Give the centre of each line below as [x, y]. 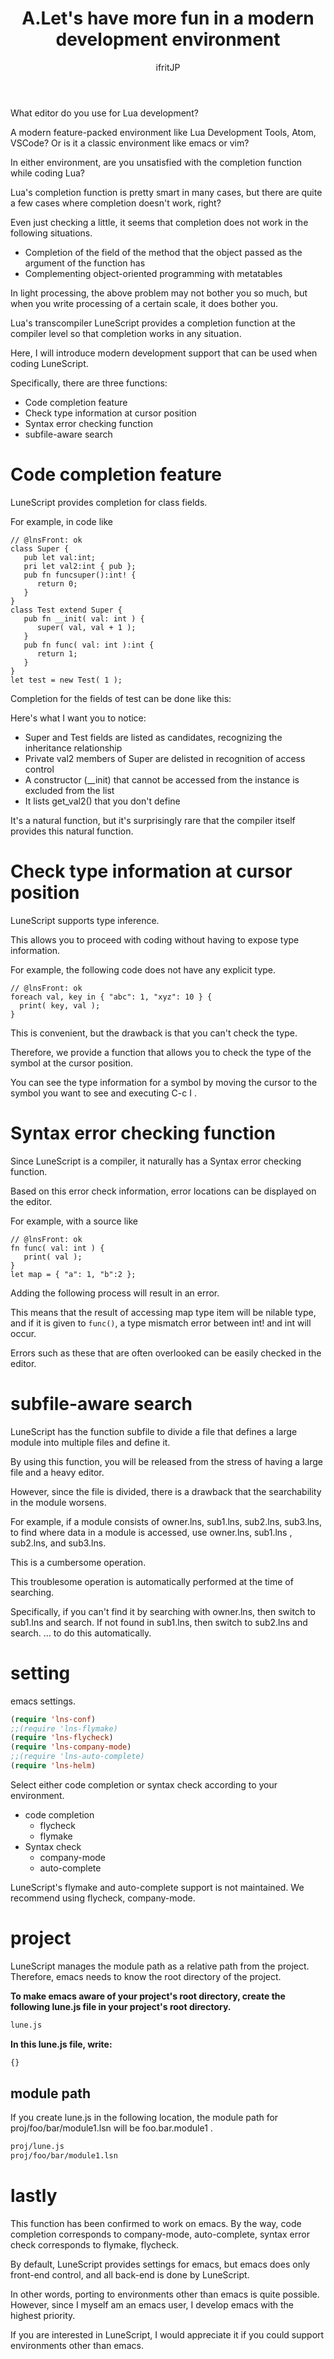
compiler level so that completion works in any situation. [126, 333]
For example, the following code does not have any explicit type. [143, 969]
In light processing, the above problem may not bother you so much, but [159, 293]
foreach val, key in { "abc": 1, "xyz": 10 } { [111, 997]
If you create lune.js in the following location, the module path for [144, 2118]
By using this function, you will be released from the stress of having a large [166, 1461]
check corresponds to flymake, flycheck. [94, 2245]
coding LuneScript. [49, 363]
